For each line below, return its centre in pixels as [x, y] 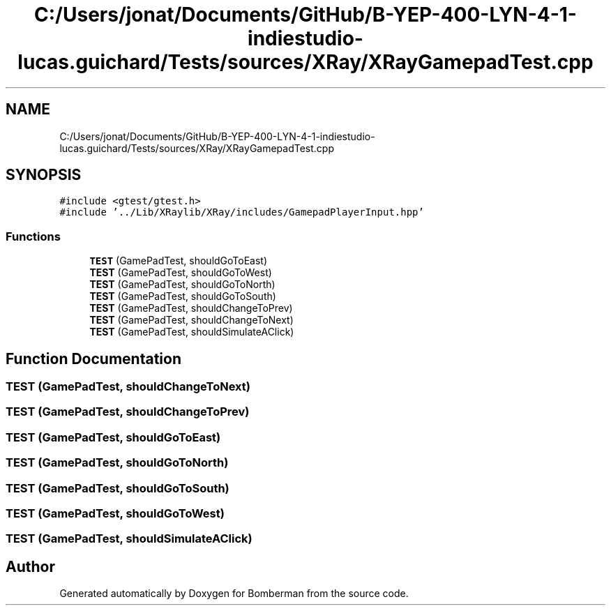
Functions [33, 236]
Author [30, 566]
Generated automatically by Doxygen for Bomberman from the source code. [234, 594]
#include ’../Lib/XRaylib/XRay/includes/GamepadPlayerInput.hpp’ [242, 212]
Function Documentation [93, 359]
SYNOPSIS [44, 175]
